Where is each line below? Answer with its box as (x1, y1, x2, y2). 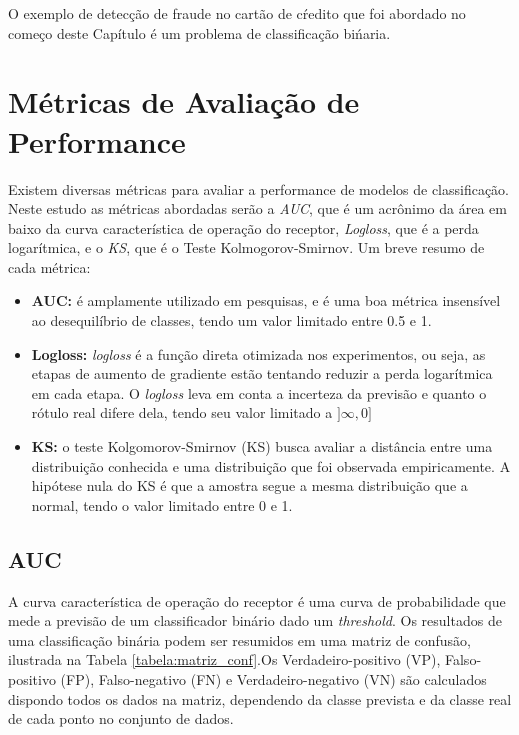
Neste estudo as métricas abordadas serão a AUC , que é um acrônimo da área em (8, 198, 507, 219)
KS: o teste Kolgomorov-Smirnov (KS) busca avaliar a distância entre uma (31, 436, 493, 457)
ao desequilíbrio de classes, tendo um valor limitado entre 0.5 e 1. (31, 310, 432, 331)
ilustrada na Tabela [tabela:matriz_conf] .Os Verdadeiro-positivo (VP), (8, 649, 441, 670)
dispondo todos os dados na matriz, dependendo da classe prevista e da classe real (8, 688, 512, 709)
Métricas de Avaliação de (8, 81, 360, 122)
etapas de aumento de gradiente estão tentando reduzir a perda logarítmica (31, 363, 493, 384)
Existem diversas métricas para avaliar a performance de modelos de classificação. (8, 178, 510, 199)
